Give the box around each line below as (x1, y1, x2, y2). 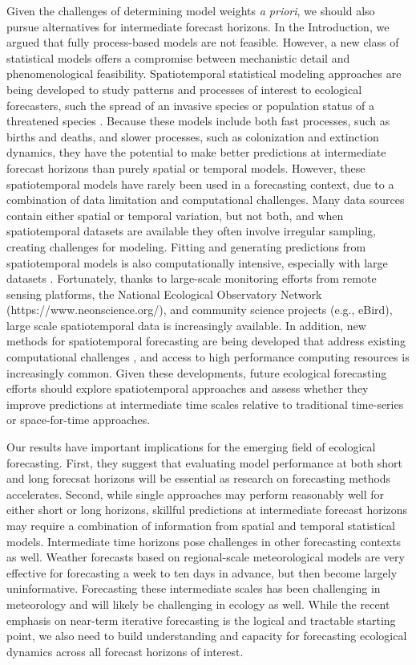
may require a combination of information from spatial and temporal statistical (6, 517, 396, 533)
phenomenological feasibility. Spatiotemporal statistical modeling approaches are (6, 65, 402, 82)
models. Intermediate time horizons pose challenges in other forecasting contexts (6, 532, 402, 549)
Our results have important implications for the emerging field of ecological (6, 439, 376, 455)
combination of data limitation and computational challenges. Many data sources (6, 191, 405, 208)
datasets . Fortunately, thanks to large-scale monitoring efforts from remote (6, 270, 377, 287)
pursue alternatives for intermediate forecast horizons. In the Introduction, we (6, 18, 390, 35)
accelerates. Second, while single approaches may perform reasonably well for (6, 485, 385, 502)
